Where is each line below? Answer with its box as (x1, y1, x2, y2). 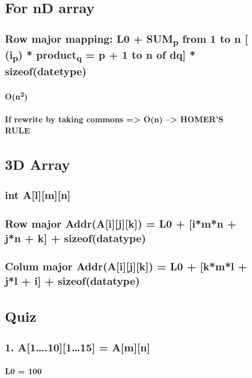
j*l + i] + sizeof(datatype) (5, 273, 140, 288)
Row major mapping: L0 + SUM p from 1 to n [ (5, 31, 248, 48)
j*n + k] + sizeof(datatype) (5, 230, 146, 245)
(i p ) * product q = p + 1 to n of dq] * (5, 47, 196, 64)
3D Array (5, 154, 70, 174)
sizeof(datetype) (5, 64, 87, 79)
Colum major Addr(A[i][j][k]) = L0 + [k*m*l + (5, 259, 247, 274)
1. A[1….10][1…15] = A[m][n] (5, 339, 150, 354)
